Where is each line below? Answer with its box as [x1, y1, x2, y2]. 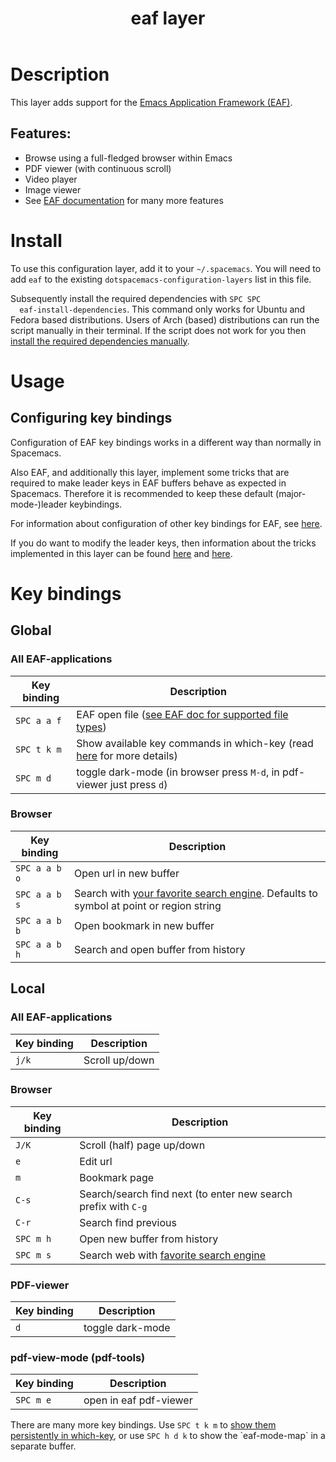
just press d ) [109, 777, 168, 791]
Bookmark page [79, 1170, 155, 1184]
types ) [76, 720, 107, 734]
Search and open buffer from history [74, 942, 246, 956]
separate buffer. [10, 1440, 77, 1452]
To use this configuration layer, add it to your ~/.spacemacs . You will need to [10, 262, 322, 274]
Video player [24, 173, 78, 185]
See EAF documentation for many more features [24, 194, 224, 206]
